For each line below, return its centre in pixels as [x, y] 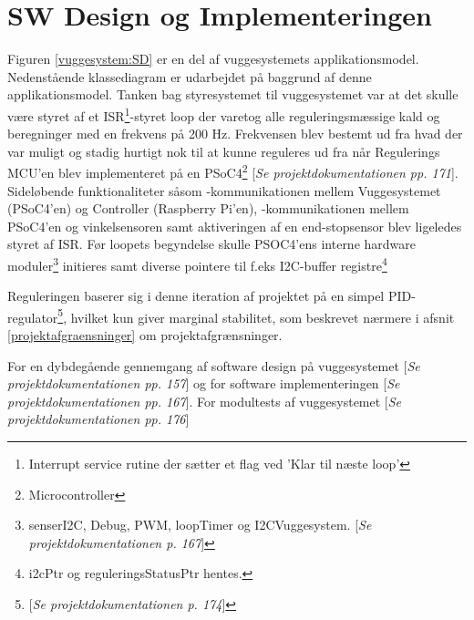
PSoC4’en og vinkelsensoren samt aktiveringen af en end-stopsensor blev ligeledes [235, 226]
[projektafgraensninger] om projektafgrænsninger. [145, 335]
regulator [33, 317]
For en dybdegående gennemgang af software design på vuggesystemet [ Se [214, 365]
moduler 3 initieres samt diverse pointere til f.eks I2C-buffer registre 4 [197, 263]
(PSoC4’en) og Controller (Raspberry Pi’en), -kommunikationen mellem [208, 208]
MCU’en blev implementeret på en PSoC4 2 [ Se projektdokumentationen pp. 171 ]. [233, 171]
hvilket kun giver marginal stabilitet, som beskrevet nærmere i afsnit [263, 317]
